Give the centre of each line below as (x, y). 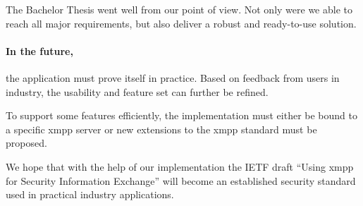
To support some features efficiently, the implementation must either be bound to (181, 115)
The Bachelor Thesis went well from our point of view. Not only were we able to (179, 9)
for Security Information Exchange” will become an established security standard (181, 180)
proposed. (26, 143)
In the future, (39, 50)
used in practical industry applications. (90, 194)
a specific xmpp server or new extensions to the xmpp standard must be (161, 129)
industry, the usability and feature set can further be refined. (137, 91)
